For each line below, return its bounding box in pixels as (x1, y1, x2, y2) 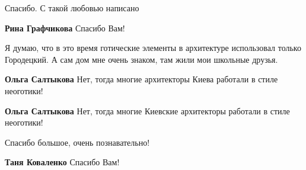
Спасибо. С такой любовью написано (5, 2, 139, 14)
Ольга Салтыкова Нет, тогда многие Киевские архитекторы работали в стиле (5, 104, 290, 117)
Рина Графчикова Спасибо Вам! (5, 21, 125, 34)
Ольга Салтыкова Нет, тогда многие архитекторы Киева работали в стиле (5, 73, 278, 85)
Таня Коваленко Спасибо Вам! (5, 156, 120, 168)
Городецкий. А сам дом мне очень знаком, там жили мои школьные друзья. (5, 53, 278, 65)
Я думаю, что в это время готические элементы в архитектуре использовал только (5, 41, 301, 54)
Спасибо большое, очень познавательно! (5, 136, 150, 148)
